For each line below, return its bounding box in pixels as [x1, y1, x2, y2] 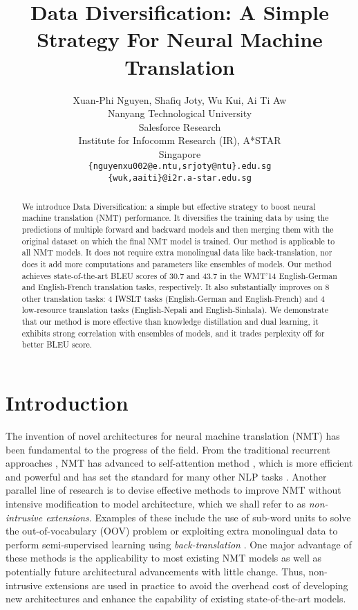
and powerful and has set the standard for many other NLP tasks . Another [6, 469, 327, 483]
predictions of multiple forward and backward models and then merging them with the [21, 223, 334, 235]
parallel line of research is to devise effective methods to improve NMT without [6, 483, 341, 497]
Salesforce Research [138, 119, 221, 134]
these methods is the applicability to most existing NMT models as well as [6, 550, 322, 565]
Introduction [6, 388, 129, 417]
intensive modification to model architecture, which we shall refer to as [6, 496, 305, 511]
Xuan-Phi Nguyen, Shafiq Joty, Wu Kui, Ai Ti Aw [73, 92, 287, 107]
